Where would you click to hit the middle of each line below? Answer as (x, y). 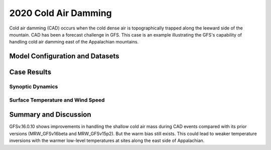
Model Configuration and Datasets (64, 56)
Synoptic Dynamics (34, 86)
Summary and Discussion (50, 115)
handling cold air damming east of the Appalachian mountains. (74, 42)
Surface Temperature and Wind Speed (57, 100)
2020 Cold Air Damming (61, 13)
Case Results (30, 72)
